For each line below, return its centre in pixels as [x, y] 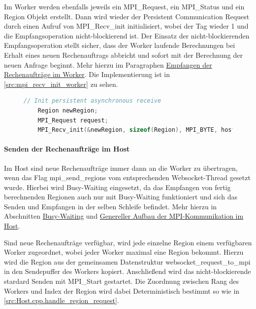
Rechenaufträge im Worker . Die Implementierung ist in [87, 74]
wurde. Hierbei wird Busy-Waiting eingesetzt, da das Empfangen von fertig [117, 187]
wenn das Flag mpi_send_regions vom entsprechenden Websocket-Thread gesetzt [127, 177]
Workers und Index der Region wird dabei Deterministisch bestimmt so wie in [122, 290]
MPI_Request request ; [73, 120]
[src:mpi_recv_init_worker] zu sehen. [61, 84]
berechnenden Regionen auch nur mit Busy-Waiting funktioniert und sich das [121, 197]
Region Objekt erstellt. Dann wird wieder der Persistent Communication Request [127, 16]
